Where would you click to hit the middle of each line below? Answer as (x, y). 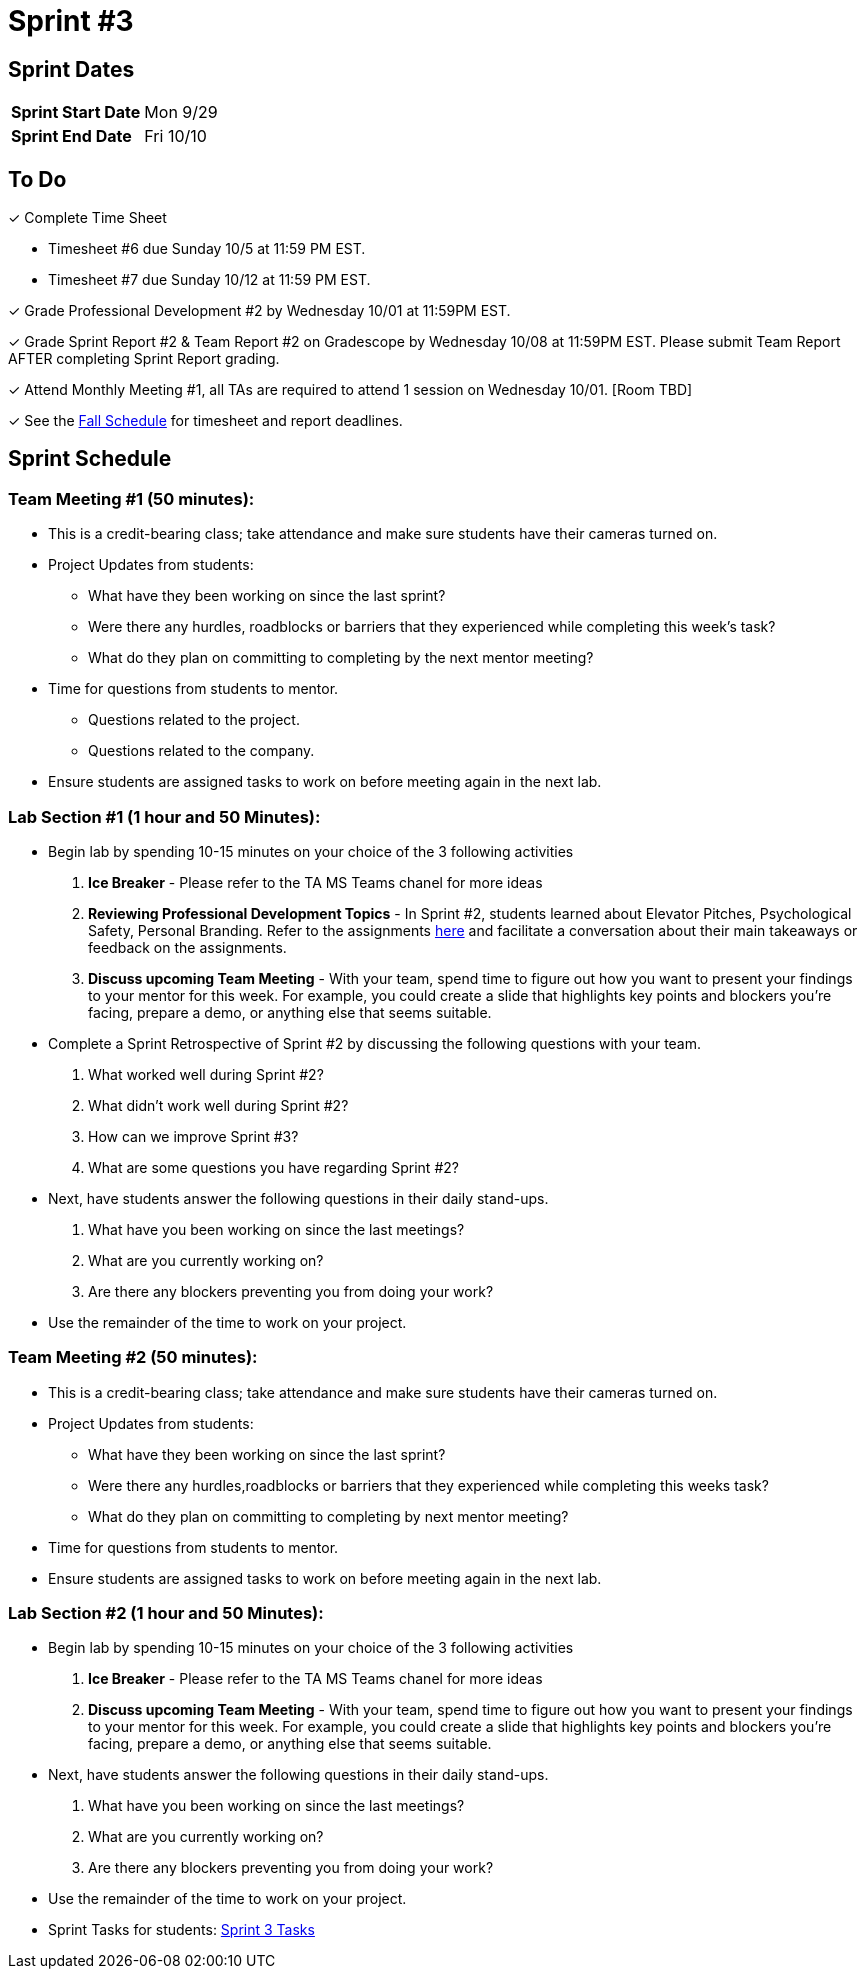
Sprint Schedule (90, 459)
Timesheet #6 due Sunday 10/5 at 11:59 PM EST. (207, 249)
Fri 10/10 (175, 136)
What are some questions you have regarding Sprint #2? (273, 1167)
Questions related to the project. (194, 720)
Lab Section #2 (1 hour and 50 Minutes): (166, 1613)
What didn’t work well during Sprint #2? (218, 1105)
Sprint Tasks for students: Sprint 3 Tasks (181, 1930)
